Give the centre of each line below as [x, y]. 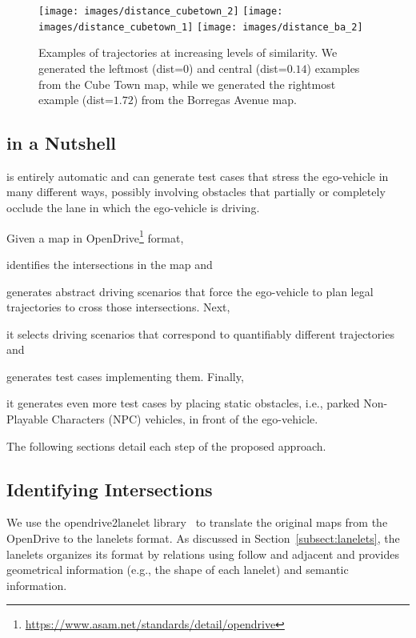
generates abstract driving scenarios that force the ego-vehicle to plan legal [190, 291]
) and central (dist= [238, 68]
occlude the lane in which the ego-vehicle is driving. [133, 208]
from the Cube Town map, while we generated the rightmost [187, 84]
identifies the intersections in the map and [110, 264]
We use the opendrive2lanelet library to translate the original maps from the [197, 522]
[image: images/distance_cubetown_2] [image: [161, 11]
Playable [27, 419]
